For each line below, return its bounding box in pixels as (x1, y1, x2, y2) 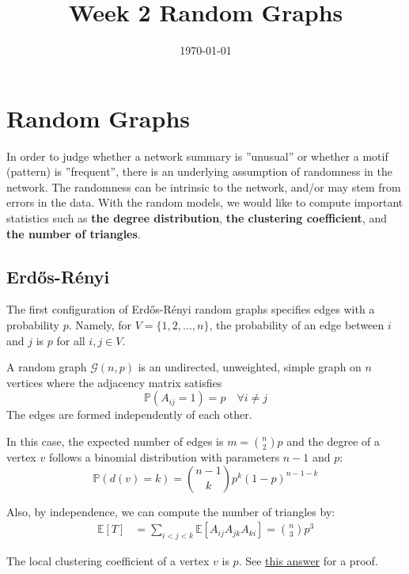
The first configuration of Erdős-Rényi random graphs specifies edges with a (6, 301, 375, 317)
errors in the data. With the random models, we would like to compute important (6, 194, 403, 211)
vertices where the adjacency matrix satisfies (6, 374, 222, 390)
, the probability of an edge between (209, 317, 384, 333)
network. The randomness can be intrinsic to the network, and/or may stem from (6, 178, 401, 195)
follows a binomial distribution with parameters (48, 448, 280, 465)
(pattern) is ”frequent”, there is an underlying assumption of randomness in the (6, 163, 392, 180)
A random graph (6, 359, 87, 375)
